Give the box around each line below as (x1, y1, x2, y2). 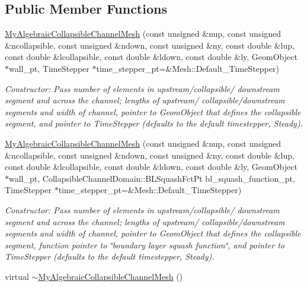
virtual (5, 270, 29, 282)
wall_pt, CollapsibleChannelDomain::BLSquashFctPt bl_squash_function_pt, (9, 172, 295, 184)
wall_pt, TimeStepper (9, 62, 89, 74)
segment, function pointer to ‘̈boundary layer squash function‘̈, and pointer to (5, 238, 284, 251)
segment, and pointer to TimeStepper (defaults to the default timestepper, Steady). (5, 117, 303, 130)
